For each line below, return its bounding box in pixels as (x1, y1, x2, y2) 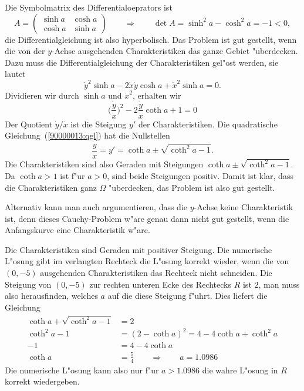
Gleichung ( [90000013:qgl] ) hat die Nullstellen (5, 129, 170, 141)
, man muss (258, 278, 300, 290)
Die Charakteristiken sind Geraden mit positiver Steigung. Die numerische (5, 243, 272, 255)
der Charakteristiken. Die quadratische (138, 117, 278, 130)
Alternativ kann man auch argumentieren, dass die (5, 201, 188, 213)
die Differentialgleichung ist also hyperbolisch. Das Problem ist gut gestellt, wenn (5, 33, 297, 45)
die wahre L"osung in (202, 363, 278, 376)
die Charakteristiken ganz (5, 181, 97, 193)
